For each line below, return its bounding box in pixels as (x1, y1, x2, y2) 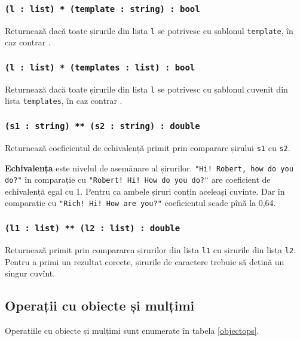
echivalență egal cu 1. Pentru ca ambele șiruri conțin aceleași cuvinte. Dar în (5, 185, 285, 197)
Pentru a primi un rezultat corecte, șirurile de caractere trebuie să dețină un (5, 255, 284, 268)
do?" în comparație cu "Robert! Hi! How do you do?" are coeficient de (5, 173, 271, 186)
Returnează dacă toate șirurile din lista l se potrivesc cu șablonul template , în (5, 24, 293, 36)
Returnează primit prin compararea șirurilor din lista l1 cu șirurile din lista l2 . (5, 243, 296, 256)
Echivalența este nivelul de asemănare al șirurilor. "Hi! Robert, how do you (5, 161, 293, 174)
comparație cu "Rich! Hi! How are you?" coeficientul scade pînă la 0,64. (5, 196, 276, 209)
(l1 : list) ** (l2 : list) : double (5, 223, 180, 234)
